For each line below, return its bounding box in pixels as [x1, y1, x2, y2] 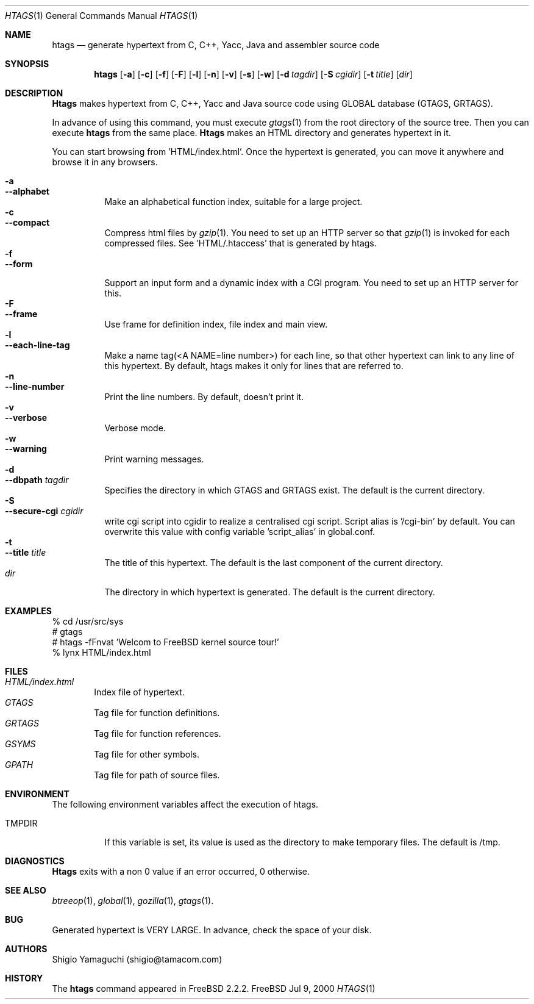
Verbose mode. [104, 423, 166, 433]
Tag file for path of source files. [94, 770, 220, 780]
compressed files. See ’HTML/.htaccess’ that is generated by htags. [104, 238, 377, 248]
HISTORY [5, 973, 43, 983]
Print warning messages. [104, 454, 204, 464]
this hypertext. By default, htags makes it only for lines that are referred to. [104, 360, 404, 371]
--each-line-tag [5, 340, 70, 350]
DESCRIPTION [5, 88, 63, 98]
